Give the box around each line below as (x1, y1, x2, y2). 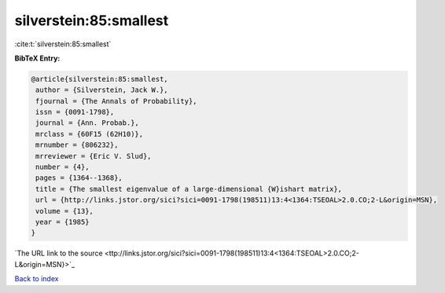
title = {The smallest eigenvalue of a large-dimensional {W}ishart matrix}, (35, 185, 342, 193)
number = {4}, (35, 163, 90, 172)
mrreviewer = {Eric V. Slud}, (35, 152, 153, 160)
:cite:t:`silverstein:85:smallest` (14, 39, 112, 49)
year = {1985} (35, 218, 90, 226)
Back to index (14, 274, 59, 284)
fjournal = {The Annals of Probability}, (35, 97, 197, 105)
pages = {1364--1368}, (35, 174, 123, 182)
